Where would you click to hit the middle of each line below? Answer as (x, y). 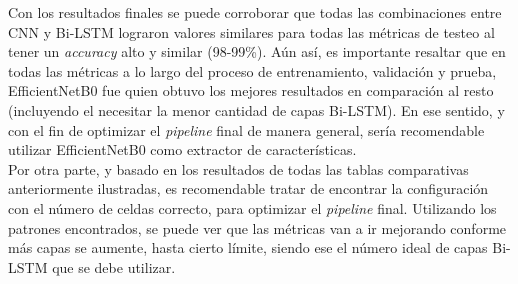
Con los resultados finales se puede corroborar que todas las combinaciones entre (255, 12)
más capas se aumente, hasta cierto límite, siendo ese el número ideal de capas (248, 247)
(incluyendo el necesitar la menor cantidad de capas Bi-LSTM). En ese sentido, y (256, 109)
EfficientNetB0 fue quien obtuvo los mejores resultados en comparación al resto (251, 90)
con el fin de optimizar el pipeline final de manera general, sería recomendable (246, 129)
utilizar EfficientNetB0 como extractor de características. (182, 149)
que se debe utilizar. (114, 266)
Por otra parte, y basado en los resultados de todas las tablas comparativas (238, 168)
